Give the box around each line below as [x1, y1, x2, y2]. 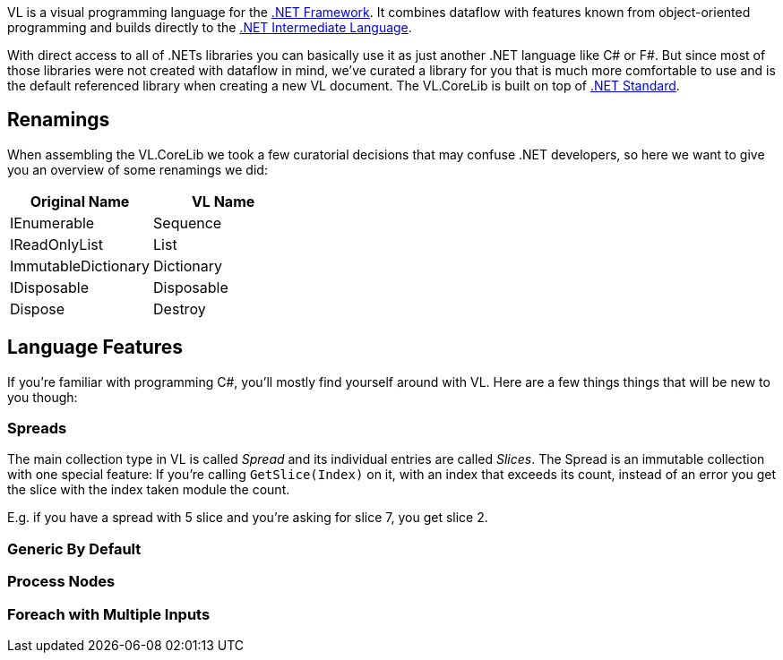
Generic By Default [7, 539, 142, 558]
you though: [7, 389, 78, 405]
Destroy [153, 299, 206, 318]
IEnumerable [10, 213, 95, 232]
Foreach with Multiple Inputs [7, 604, 211, 623]
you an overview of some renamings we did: [7, 161, 268, 177]
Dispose [10, 299, 65, 318]
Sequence [153, 213, 222, 232]
